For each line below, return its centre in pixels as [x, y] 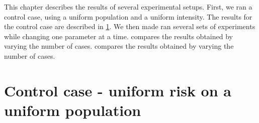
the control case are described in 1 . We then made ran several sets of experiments [130, 26]
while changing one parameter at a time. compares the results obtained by [118, 36]
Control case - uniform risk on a [118, 90]
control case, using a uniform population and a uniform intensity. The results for [128, 16]
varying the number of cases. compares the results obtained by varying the [119, 46]
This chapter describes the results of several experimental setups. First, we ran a [128, 7]
